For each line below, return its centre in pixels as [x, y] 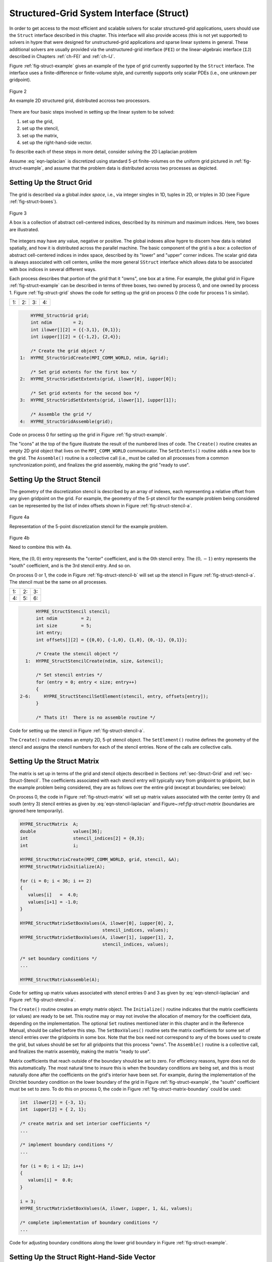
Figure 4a [19, 517]
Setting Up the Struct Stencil [55, 479]
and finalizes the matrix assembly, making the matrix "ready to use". [80, 1051]
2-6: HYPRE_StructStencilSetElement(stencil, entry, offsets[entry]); [114, 696]
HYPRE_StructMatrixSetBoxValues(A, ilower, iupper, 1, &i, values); [106, 1208]
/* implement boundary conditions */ [66, 1145]
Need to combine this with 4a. [41, 547]
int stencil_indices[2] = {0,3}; [82, 838]
